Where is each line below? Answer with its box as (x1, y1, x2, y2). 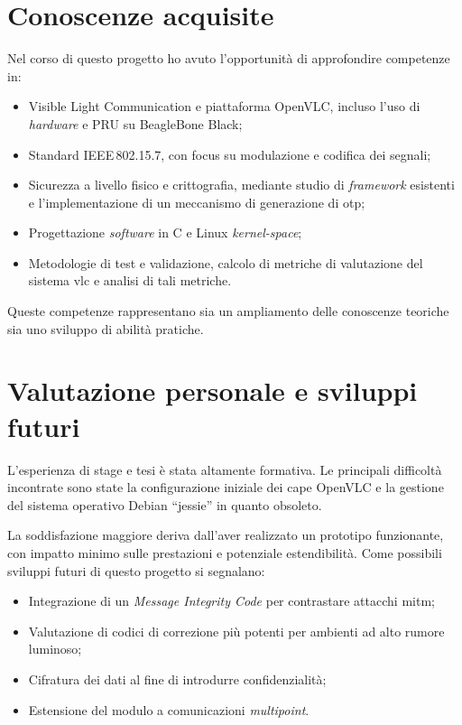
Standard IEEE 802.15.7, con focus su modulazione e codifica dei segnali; (28, 144, 431, 163)
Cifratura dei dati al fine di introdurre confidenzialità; (28, 669, 327, 688)
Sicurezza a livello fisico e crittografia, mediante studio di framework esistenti (28, 175, 455, 194)
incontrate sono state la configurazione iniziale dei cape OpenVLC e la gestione (7, 478, 444, 497)
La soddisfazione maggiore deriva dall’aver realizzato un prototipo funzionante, (7, 525, 444, 544)
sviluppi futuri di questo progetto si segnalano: (7, 561, 265, 580)
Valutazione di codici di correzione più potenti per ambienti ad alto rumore (28, 621, 445, 640)
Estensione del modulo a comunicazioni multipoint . (28, 700, 310, 719)
